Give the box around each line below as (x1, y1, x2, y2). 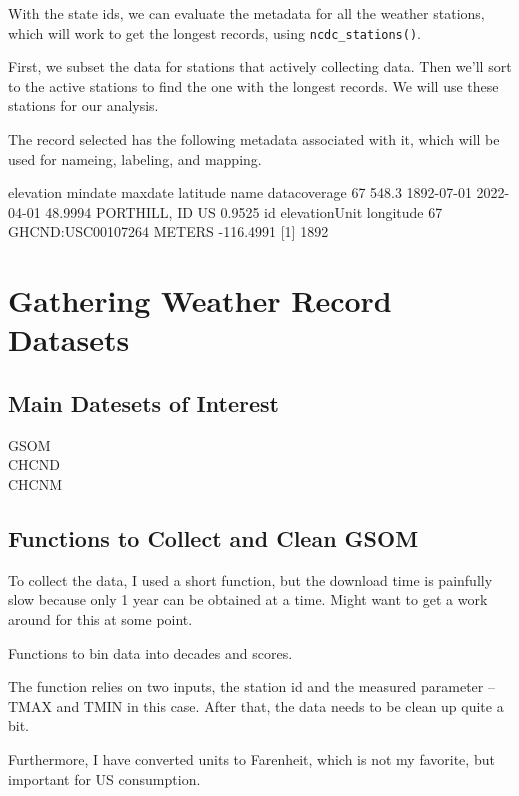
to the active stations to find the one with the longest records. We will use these (8, 75, 499, 96)
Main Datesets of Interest (8, 387, 279, 418)
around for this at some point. (8, 608, 193, 629)
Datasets (8, 319, 130, 360)
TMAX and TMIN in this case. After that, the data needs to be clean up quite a (8, 695, 504, 716)
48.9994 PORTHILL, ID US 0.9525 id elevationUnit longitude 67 (45, 201, 443, 222)
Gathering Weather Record (8, 280, 392, 321)
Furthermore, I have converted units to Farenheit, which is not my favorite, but (8, 748, 495, 769)
